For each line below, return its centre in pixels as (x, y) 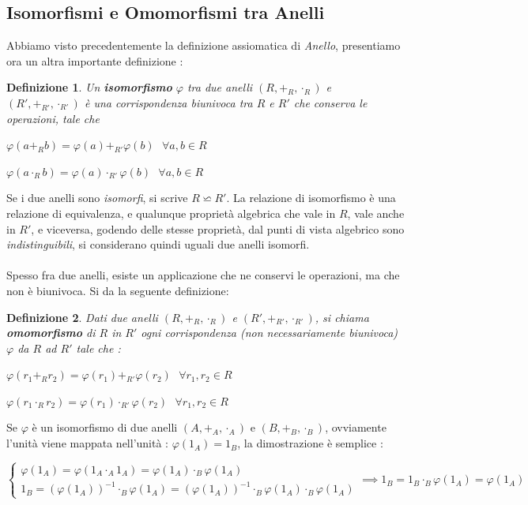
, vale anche (376, 213)
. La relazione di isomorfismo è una (311, 198)
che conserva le (330, 102)
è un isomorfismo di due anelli (105, 427)
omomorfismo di (51, 333)
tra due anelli (220, 87)
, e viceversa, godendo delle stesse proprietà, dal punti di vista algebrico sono (218, 228)
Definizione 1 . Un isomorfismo (89, 87)
